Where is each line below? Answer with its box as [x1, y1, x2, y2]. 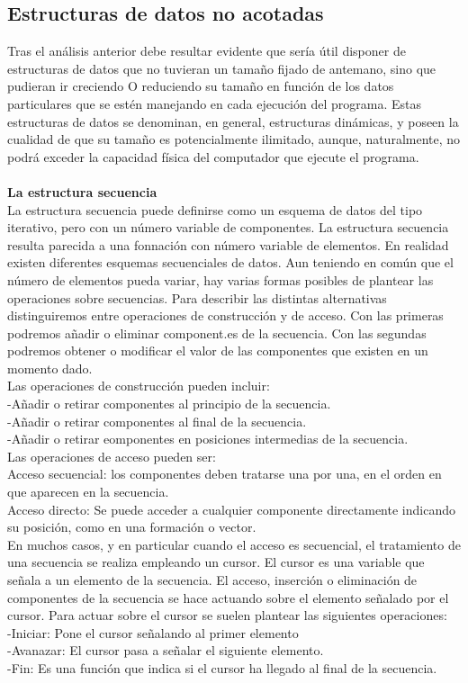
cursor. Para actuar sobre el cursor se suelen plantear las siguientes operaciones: [7, 606, 447, 625]
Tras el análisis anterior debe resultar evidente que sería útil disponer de [7, 41, 406, 60]
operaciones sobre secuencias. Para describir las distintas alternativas [7, 288, 387, 307]
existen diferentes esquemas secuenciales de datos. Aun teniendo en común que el [7, 253, 454, 272]
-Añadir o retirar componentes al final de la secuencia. [7, 411, 307, 430]
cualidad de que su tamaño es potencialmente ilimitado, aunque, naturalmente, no [7, 130, 461, 148]
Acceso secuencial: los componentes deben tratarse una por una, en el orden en [7, 464, 442, 483]
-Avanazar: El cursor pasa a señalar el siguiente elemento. [7, 641, 324, 660]
